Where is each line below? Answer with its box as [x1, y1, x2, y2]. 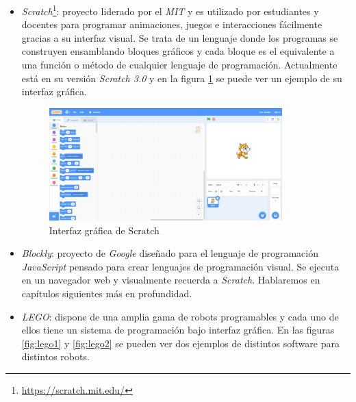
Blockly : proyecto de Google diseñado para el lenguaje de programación [21, 246, 318, 260]
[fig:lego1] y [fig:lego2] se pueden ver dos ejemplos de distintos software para [21, 336, 340, 350]
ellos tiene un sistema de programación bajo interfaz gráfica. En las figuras [21, 323, 335, 337]
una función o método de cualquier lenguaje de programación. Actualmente [21, 58, 338, 72]
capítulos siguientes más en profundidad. [21, 286, 192, 301]
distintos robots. [21, 349, 90, 364]
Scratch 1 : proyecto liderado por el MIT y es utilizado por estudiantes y [21, 2, 319, 18]
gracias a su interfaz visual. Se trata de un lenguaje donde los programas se [21, 30, 338, 45]
